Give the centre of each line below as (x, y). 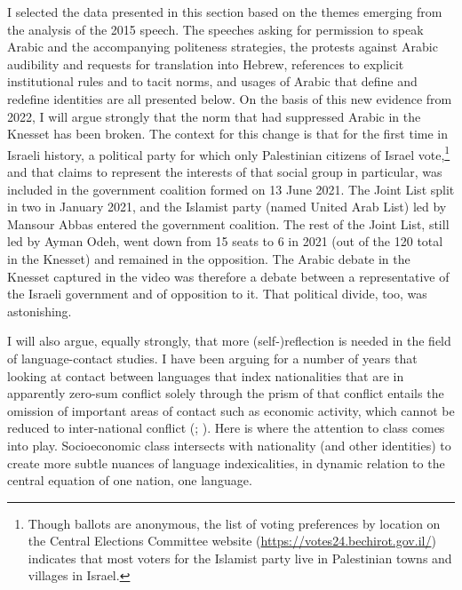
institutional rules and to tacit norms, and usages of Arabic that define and (212, 81)
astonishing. (40, 311)
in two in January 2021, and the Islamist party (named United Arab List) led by (227, 207)
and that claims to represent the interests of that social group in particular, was (225, 171)
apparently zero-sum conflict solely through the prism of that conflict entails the (226, 393)
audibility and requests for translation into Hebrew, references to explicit (206, 64)
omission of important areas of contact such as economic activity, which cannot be (231, 410)
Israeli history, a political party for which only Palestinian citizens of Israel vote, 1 (229, 153)
